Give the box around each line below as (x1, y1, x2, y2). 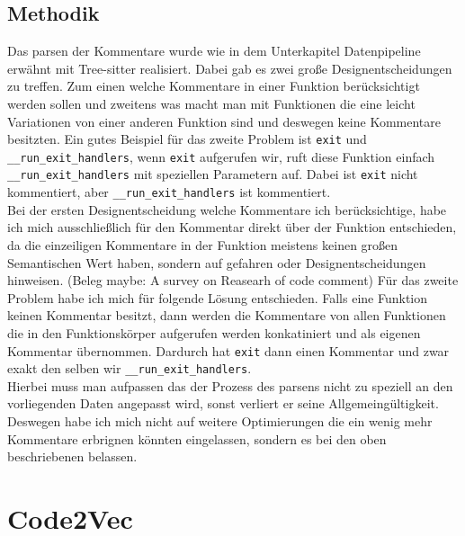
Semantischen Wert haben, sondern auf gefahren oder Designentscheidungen (7, 253, 426, 272)
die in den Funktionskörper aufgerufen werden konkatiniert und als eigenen (7, 323, 421, 342)
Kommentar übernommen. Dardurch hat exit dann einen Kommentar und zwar (7, 341, 450, 360)
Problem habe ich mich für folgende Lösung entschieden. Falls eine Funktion (7, 288, 428, 307)
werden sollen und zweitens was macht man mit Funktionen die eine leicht (7, 94, 416, 112)
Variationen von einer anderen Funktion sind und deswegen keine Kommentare (7, 112, 441, 130)
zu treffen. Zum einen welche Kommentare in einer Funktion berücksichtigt (7, 76, 420, 95)
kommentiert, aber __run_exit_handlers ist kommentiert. (7, 183, 331, 201)
